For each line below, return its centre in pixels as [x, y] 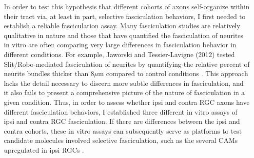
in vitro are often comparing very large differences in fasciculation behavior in [120, 45]
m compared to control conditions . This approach [173, 73]
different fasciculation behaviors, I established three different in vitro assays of [121, 111]
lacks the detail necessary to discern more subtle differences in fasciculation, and [124, 83]
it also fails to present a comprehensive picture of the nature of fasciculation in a [125, 92]
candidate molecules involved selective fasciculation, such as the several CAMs [121, 140]
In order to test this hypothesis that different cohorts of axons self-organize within [127, 6]
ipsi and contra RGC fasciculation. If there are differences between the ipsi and [122, 121]
